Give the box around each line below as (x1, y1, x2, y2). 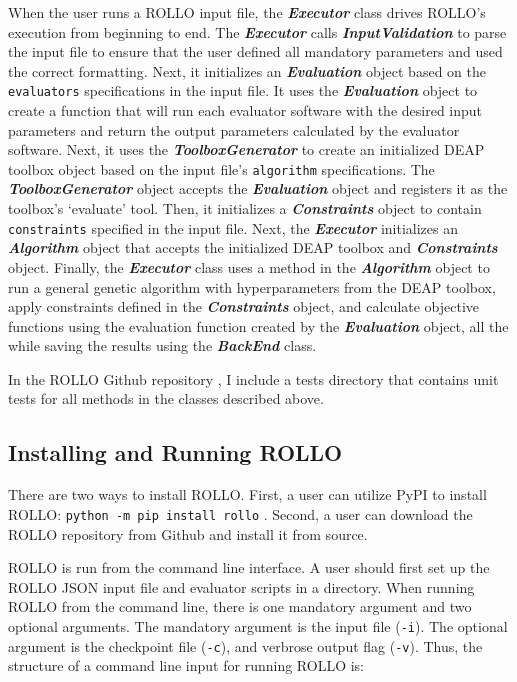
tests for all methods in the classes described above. (8, 388, 324, 409)
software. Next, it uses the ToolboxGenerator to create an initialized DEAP (8, 139, 485, 160)
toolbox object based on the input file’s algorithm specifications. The (8, 158, 435, 179)
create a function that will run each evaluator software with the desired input (8, 100, 483, 121)
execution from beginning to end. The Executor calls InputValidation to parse (8, 21, 507, 42)
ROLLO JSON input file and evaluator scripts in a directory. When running (8, 576, 475, 597)
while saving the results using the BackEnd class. (8, 335, 317, 356)
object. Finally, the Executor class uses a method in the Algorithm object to (8, 256, 490, 277)
